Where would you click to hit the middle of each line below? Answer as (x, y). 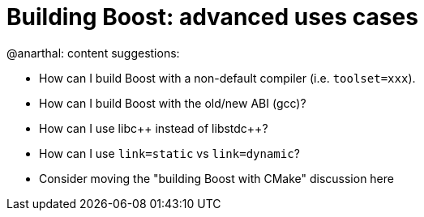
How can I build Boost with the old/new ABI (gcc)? (173, 103)
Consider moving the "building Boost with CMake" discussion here (216, 178)
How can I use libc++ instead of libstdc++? (154, 128)
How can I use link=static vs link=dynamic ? (169, 153)
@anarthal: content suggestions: (93, 53)
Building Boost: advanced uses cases (212, 17)
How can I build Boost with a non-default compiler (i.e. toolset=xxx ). (227, 78)
